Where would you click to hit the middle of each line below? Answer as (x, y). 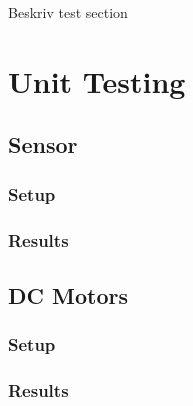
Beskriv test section (68, 12)
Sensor (43, 144)
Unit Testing (97, 80)
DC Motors (68, 294)
